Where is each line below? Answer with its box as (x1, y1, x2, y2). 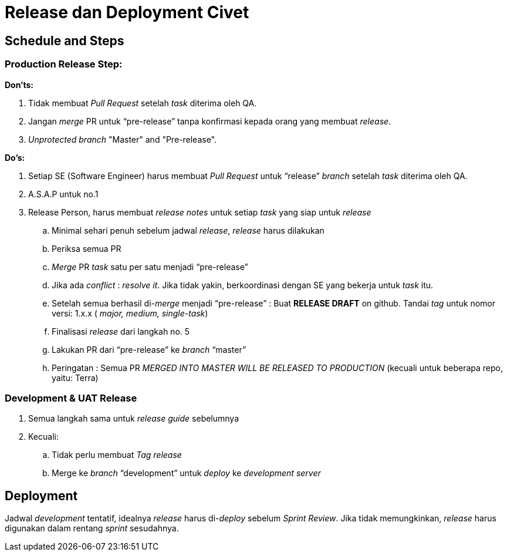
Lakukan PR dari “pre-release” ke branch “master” (52, 344, 246, 355)
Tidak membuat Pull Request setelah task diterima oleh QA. (28, 97, 257, 108)
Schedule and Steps (5, 33, 124, 48)
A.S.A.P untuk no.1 (28, 188, 99, 199)
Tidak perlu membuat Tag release (52, 450, 182, 460)
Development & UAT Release (5, 392, 137, 404)
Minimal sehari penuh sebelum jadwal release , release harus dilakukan (52, 225, 325, 235)
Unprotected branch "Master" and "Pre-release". (28, 134, 217, 144)
